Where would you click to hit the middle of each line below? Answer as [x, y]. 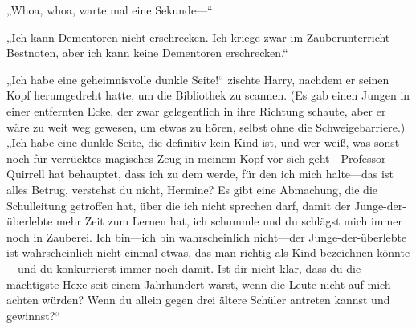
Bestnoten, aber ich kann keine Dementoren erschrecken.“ [147, 53]
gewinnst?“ [33, 315]
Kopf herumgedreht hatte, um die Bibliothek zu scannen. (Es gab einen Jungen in [208, 95]
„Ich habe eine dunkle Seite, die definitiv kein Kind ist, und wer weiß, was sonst [203, 142]
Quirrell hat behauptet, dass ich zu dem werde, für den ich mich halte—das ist [200, 174]
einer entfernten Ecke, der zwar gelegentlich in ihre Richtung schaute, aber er [196, 110]
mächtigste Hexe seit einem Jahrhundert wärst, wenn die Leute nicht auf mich [199, 284]
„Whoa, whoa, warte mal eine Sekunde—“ [110, 10]
